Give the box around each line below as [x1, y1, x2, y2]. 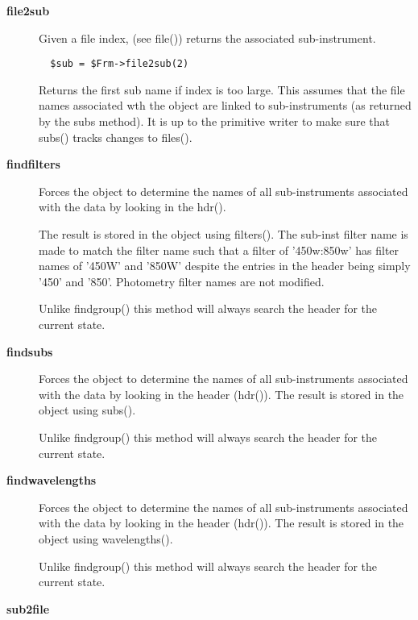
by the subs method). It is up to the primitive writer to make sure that [39, 113, 391, 130]
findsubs [6, 343, 53, 360]
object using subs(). [39, 402, 136, 418]
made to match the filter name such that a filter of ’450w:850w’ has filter [39, 241, 399, 258]
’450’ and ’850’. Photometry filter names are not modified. [39, 273, 325, 289]
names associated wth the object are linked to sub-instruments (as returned [39, 97, 412, 114]
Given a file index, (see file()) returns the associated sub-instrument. [39, 29, 376, 46]
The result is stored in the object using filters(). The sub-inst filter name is [39, 226, 408, 242]
